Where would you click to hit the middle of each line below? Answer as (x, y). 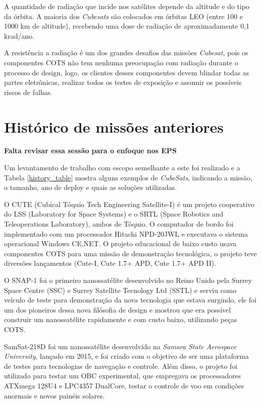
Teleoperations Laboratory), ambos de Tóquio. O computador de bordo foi (119, 224)
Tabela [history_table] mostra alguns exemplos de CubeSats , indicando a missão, (128, 177)
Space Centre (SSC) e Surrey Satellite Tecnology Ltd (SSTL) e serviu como (120, 290)
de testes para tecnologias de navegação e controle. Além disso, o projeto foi (121, 366)
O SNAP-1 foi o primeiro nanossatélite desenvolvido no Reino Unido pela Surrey (128, 280)
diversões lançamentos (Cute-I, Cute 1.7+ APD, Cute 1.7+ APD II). (110, 263)
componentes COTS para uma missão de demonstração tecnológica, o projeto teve (130, 253)
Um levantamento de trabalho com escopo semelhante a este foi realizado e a (122, 168)
